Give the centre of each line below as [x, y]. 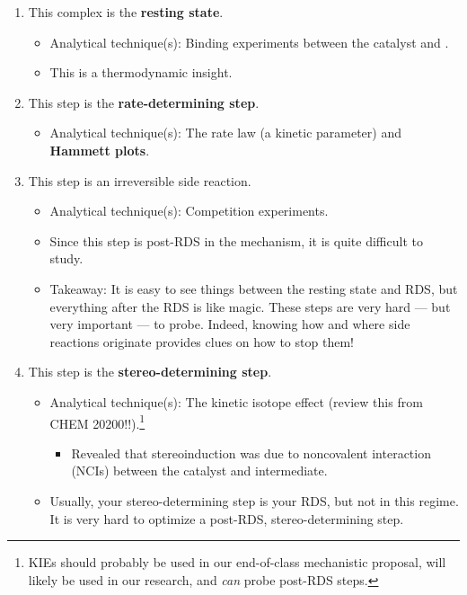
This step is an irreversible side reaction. [140, 180]
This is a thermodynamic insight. [141, 72]
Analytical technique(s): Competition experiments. [189, 211]
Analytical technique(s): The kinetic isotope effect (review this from [236, 401]
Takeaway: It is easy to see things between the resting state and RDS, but [254, 288]
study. [66, 258]
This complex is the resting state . [126, 12]
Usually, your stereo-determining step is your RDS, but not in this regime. [254, 500]
